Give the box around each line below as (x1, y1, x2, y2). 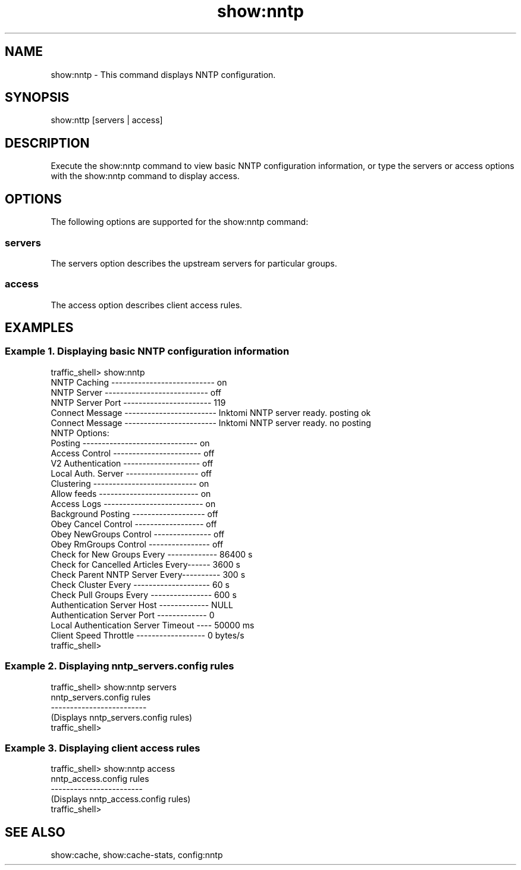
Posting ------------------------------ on (51, 437, 210, 448)
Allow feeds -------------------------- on (51, 488, 211, 499)
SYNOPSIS (5, 90, 70, 105)
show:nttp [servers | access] (51, 115, 163, 126)
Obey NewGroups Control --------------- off (51, 528, 225, 539)
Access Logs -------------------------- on (51, 498, 216, 509)
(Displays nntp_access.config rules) (51, 794, 191, 805)
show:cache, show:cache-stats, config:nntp (51, 850, 223, 860)
